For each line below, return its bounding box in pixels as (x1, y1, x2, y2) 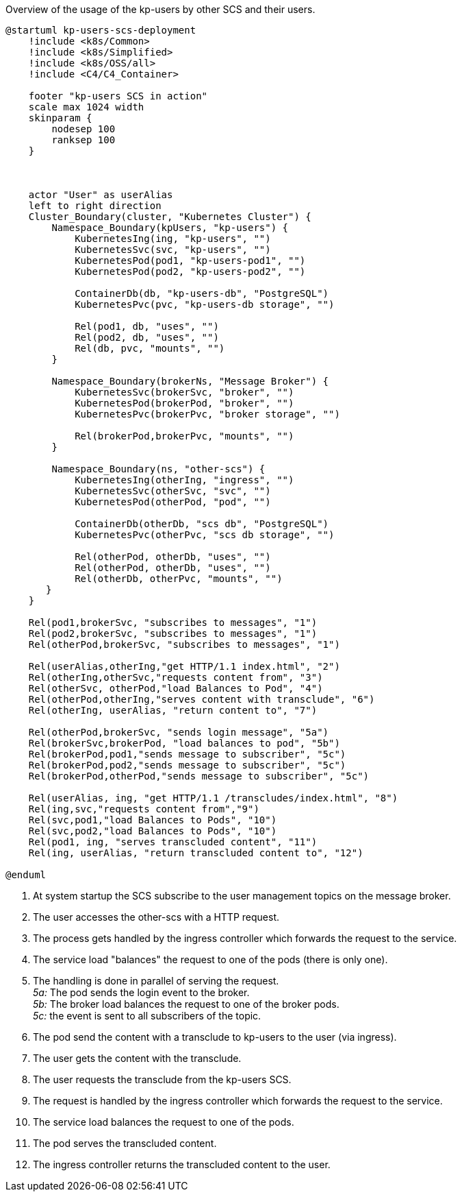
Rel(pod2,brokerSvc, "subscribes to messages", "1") (28, 628, 318, 639)
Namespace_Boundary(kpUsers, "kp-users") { (51, 222, 289, 233)
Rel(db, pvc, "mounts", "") (75, 343, 225, 354)
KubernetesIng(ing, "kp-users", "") (75, 233, 271, 244)
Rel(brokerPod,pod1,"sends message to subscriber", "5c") (28, 749, 346, 760)
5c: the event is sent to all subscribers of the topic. (33, 1010, 261, 1021)
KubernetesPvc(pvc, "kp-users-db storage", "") (75, 299, 335, 310)
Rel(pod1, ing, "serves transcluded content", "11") (28, 836, 318, 847)
